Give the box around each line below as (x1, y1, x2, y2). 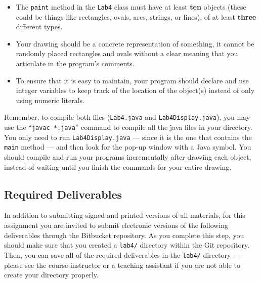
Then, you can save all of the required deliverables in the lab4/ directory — (4, 249, 241, 260)
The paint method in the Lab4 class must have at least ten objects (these (16, 2, 246, 12)
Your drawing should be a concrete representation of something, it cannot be (16, 38, 254, 49)
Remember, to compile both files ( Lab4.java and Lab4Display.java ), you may (4, 112, 250, 122)
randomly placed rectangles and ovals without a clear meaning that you (16, 48, 238, 59)
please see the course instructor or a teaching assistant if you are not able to (4, 259, 240, 270)
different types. (16, 21, 63, 32)
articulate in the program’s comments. (16, 58, 135, 69)
